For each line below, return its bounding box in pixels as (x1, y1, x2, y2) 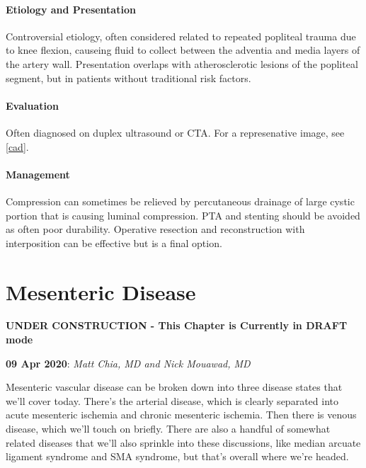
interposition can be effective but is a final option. (6, 235, 222, 250)
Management (6, 166, 70, 181)
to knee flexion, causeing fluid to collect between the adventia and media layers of (6, 42, 360, 57)
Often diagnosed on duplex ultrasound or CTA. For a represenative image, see (6, 125, 345, 139)
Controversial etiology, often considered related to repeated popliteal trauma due (6, 28, 356, 43)
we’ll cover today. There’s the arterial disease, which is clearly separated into (6, 393, 338, 408)
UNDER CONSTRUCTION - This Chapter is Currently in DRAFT (6, 318, 348, 333)
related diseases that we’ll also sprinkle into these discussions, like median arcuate (6, 435, 361, 450)
